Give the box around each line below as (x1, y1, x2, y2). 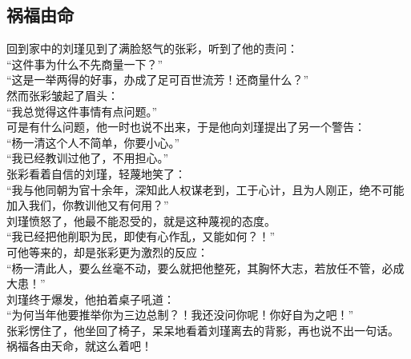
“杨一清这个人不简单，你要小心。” (6, 134, 180, 150)
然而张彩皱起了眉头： (6, 86, 119, 103)
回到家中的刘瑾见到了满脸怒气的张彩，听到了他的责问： (6, 40, 298, 57)
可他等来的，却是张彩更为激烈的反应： (6, 243, 208, 260)
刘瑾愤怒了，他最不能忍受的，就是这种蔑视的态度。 (6, 212, 276, 229)
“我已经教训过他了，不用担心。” (6, 150, 169, 166)
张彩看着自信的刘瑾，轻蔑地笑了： (6, 165, 186, 181)
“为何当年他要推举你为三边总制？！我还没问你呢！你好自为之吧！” (6, 306, 354, 323)
